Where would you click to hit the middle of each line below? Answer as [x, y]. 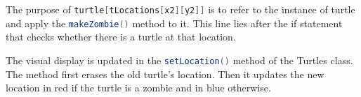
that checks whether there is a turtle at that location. [121, 37]
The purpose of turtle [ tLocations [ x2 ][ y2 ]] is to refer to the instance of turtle [180, 9]
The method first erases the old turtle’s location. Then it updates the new [165, 74]
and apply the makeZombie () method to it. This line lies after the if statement [174, 23]
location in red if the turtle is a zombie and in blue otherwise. [138, 88]
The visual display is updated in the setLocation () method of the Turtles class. [179, 60]
